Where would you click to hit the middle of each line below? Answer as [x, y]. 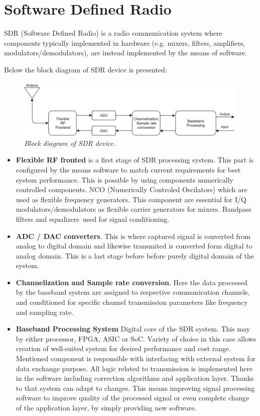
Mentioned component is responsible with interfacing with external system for [136, 358]
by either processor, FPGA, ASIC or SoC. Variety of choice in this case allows [136, 338]
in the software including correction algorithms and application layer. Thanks [135, 378]
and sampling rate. [45, 312]
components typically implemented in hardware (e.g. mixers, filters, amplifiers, [125, 43]
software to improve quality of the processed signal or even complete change [133, 398]
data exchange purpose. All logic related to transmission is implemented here [134, 368]
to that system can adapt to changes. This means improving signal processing [135, 388]
